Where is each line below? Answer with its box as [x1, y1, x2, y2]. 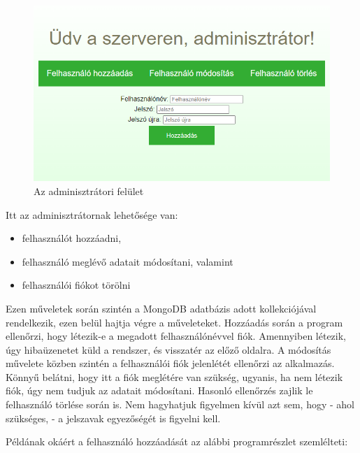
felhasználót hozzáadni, [22, 231, 122, 245]
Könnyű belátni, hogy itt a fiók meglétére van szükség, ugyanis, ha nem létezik [6, 369, 343, 384]
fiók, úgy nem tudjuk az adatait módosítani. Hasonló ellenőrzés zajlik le [6, 383, 313, 398]
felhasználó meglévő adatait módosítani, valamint [22, 254, 233, 268]
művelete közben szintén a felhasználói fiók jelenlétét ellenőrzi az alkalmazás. [6, 356, 335, 371]
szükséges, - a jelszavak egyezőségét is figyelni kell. [6, 410, 221, 425]
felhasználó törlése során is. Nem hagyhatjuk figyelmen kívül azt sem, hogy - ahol [6, 397, 354, 412]
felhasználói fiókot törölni [22, 278, 131, 292]
